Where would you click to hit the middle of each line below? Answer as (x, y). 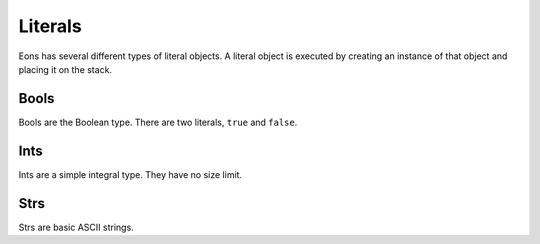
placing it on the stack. (65, 69)
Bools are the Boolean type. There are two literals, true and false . (158, 122)
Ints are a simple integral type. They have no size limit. (130, 174)
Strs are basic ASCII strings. (76, 227)
